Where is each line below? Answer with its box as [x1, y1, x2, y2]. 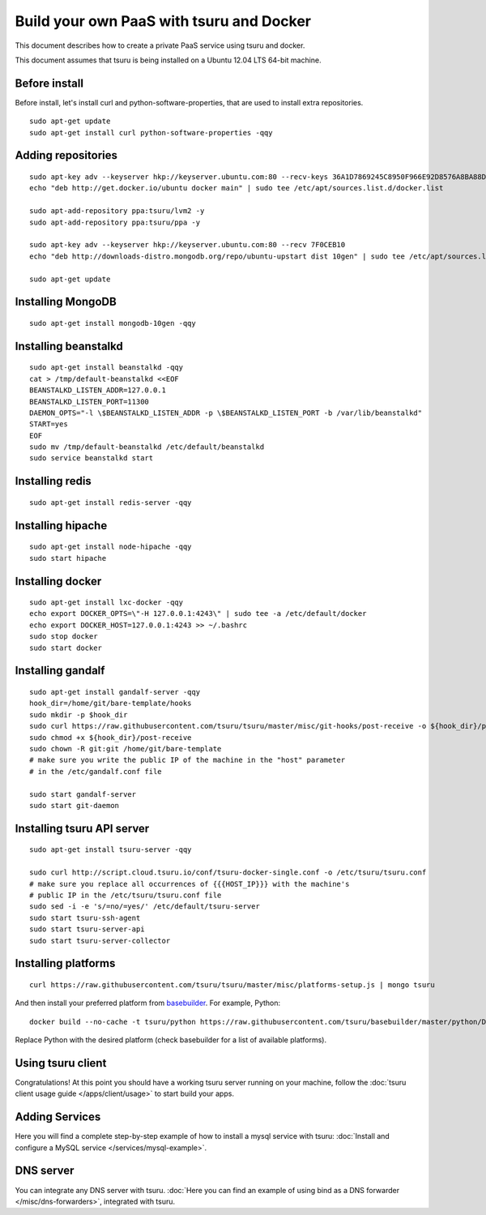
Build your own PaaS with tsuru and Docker [15, 12, 312, 30]
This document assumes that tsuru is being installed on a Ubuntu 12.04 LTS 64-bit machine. [15, 55, 322, 65]
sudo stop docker [29, 632, 98, 641]
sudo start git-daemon [29, 801, 120, 810]
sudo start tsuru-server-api [29, 925, 145, 934]
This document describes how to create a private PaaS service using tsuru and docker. [15, 41, 305, 50]
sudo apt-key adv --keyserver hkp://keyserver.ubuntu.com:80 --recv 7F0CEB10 [29, 240, 346, 250]
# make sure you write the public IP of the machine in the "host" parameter [29, 755, 346, 765]
